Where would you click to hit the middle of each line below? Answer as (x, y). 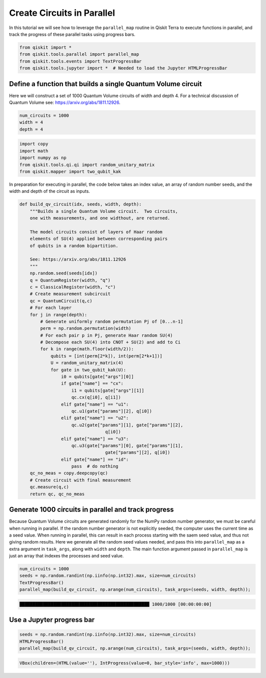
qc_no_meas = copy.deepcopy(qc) (69, 473)
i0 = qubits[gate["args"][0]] (97, 377)
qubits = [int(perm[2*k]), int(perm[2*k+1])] (106, 356)
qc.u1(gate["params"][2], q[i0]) (112, 411)
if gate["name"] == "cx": (92, 384)
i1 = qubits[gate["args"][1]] (108, 390)
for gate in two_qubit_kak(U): (88, 370)
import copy (34, 144)
